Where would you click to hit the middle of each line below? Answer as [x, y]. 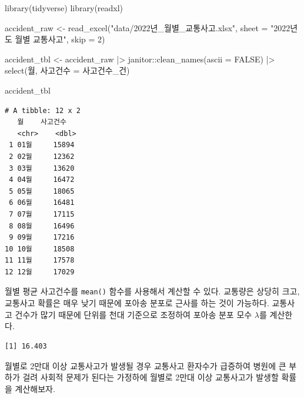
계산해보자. [35, 388]
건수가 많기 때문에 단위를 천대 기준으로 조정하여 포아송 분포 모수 [133, 314]
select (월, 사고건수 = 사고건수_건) [67, 70]
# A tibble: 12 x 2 [43, 110]
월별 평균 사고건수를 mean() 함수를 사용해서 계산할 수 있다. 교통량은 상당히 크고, [152, 291]
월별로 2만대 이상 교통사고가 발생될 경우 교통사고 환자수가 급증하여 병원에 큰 [146, 365]
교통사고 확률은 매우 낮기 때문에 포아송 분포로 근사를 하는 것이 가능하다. [137, 303]
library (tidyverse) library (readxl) [64, 8]
